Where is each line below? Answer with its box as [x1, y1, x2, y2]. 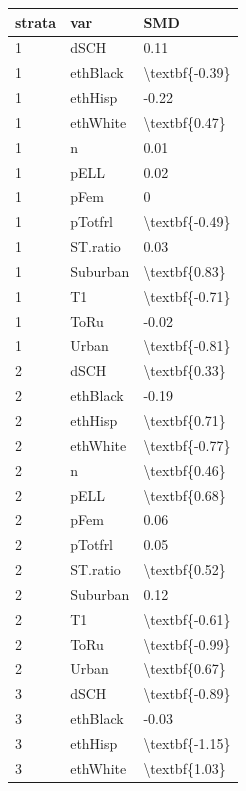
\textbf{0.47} [143, 111, 226, 132]
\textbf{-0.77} [143, 434, 231, 455]
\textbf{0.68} [143, 484, 226, 505]
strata [15, 11, 57, 32]
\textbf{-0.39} [143, 62, 231, 83]
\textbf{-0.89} [143, 683, 231, 704]
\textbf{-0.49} [143, 211, 231, 232]
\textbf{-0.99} [143, 633, 231, 654]
